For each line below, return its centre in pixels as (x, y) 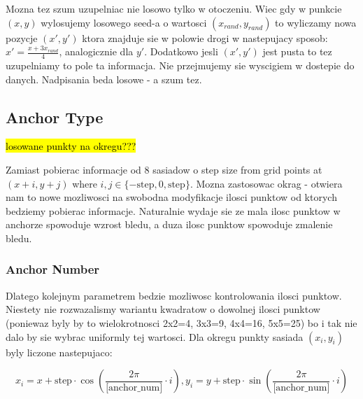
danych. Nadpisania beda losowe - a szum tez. (104, 79)
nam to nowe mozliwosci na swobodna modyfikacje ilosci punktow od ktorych (171, 197)
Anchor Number (53, 269)
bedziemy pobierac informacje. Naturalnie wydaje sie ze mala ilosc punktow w (173, 210)
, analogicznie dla (96, 51)
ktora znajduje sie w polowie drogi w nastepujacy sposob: (205, 37)
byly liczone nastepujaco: (59, 352)
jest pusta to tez (297, 51)
